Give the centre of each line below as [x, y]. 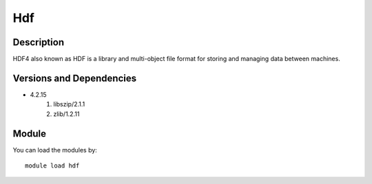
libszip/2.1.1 [69, 104]
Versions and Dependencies [75, 78]
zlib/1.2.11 [66, 114]
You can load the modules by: [55, 150]
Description [39, 42]
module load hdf [52, 166]
